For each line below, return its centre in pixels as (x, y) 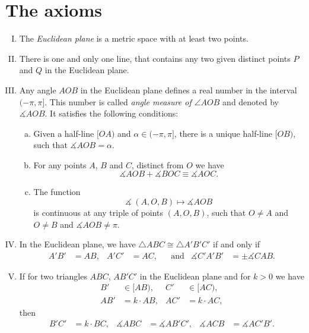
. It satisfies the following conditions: (112, 113)
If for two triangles (53, 276)
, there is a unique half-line (223, 133)
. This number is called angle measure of (118, 101)
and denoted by (251, 101)
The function (57, 192)
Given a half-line (64, 133)
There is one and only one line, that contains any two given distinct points (155, 58)
